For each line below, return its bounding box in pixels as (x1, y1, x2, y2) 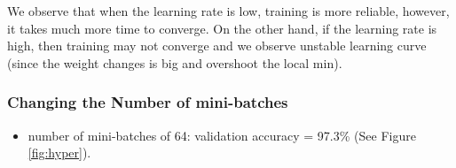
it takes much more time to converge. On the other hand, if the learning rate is (7, 19, 437, 37)
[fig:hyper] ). (28, 143, 91, 162)
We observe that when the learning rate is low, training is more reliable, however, (7, 2, 450, 19)
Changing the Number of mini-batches (7, 91, 288, 113)
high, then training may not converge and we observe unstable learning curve (7, 36, 427, 55)
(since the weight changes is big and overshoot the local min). (7, 53, 342, 72)
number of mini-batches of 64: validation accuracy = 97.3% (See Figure (28, 126, 416, 144)
